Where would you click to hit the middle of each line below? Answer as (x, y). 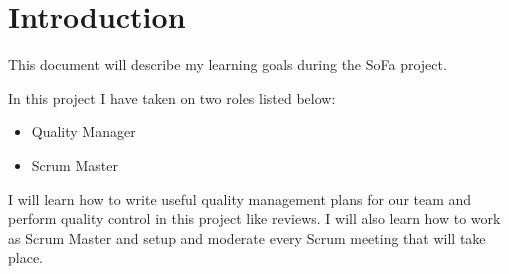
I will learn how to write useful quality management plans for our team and (240, 198)
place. (25, 257)
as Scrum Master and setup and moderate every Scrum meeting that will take (247, 237)
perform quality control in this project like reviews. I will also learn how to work (254, 218)
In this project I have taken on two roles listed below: (172, 97)
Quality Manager (83, 131)
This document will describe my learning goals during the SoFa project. (227, 64)
